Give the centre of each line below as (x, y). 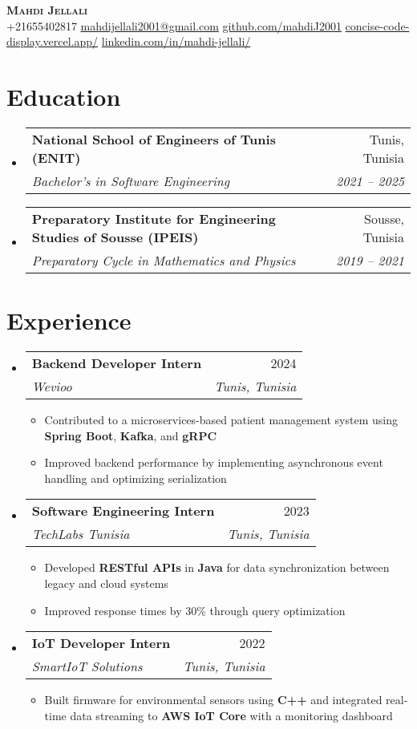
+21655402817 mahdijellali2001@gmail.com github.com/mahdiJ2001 (174, 25)
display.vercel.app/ (53, 41)
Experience (69, 320)
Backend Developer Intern (117, 363)
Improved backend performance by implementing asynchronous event (214, 462)
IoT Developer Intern (101, 643)
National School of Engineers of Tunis (154, 139)
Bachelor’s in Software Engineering (131, 180)
